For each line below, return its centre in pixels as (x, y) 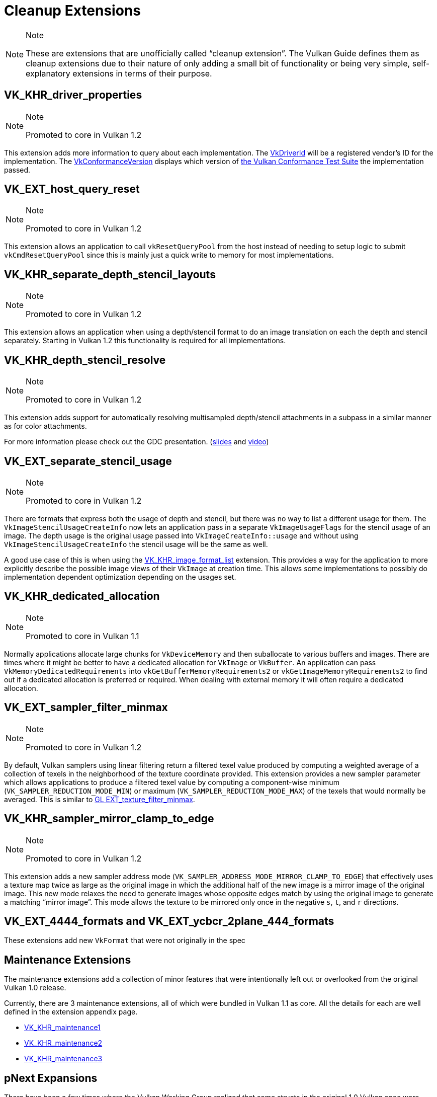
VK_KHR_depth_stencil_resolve (85, 360)
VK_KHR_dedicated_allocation (82, 596)
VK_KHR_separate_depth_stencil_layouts (110, 274)
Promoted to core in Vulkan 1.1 (82, 636)
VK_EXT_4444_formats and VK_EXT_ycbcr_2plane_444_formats (169, 921)
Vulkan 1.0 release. (35, 988)
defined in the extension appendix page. (71, 1012)
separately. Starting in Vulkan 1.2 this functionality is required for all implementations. (145, 341)
